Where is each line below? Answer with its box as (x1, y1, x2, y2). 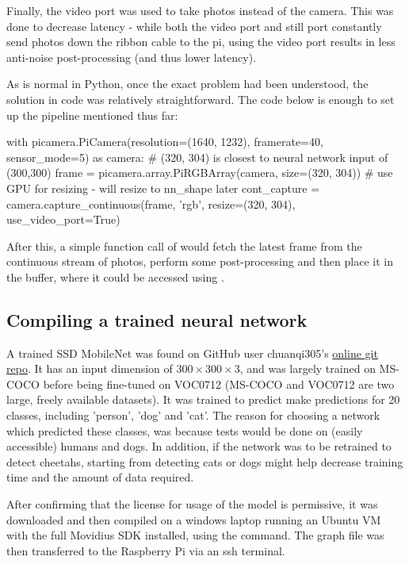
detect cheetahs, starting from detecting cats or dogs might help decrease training (6, 453, 403, 470)
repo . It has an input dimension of (6, 360, 173, 377)
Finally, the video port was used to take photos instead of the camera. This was (6, 2, 394, 18)
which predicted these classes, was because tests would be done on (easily (6, 422, 363, 439)
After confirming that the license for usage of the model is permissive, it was (6, 496, 378, 512)
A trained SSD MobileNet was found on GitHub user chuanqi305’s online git (6, 344, 378, 361)
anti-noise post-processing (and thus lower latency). (6, 48, 257, 65)
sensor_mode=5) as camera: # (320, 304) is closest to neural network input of (6, 148, 388, 165)
